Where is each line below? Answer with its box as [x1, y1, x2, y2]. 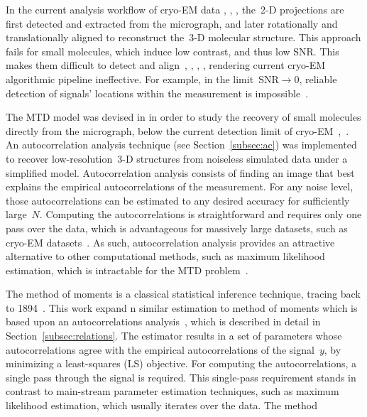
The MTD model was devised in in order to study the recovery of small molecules [6, 109, 361, 124]
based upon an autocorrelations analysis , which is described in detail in [6, 314, 321, 329]
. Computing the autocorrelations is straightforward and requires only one [39, 207, 362, 222]
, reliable [299, 71, 337, 86]
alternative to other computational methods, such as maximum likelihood [6, 249, 325, 264]
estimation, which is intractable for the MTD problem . [6, 262, 248, 277]
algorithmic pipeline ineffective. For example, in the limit [6, 71, 254, 86]
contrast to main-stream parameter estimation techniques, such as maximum [6, 384, 339, 399]
